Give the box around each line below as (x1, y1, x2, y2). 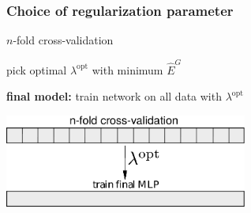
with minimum (92, 61, 163, 78)
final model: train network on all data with (6, 88, 222, 105)
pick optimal (6, 61, 67, 78)
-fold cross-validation (13, 32, 114, 48)
